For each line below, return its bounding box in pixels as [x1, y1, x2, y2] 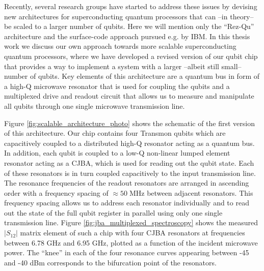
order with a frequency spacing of [4, 187, 109, 198]
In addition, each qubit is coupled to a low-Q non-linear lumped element [4, 147, 230, 158]
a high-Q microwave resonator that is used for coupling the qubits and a [4, 80, 230, 91]
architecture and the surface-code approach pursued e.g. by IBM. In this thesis [4, 31, 250, 41]
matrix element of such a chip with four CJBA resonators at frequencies [20, 227, 245, 238]
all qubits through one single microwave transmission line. [4, 100, 185, 111]
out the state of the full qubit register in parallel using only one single [4, 207, 223, 218]
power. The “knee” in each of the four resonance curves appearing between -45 [4, 247, 249, 258]
